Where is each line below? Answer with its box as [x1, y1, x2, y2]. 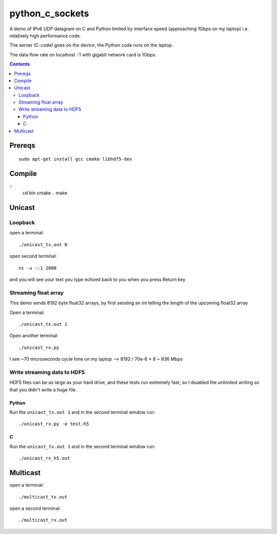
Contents [9, 61, 30, 67]
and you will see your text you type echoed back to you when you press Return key [9, 276, 186, 283]
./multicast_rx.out [18, 517, 68, 523]
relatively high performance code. [9, 32, 82, 38]
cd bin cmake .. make [22, 190, 68, 196]
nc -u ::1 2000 [18, 265, 57, 271]
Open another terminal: [9, 332, 58, 339]
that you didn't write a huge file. [9, 386, 77, 392]
